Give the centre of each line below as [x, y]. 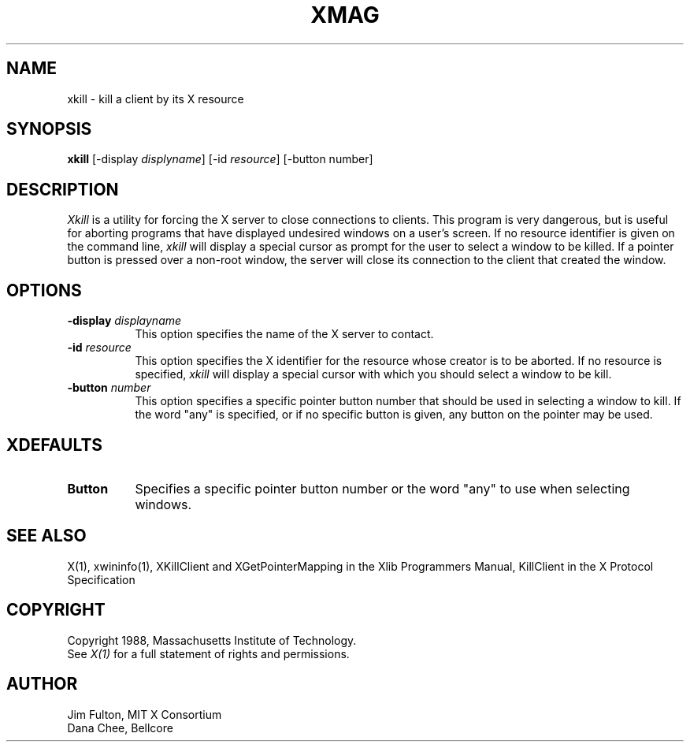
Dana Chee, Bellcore [120, 728]
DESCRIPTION [63, 189]
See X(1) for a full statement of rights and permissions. [208, 653]
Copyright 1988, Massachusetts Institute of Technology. [212, 640]
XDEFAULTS [55, 445]
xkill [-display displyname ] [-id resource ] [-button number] [220, 159]
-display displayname [124, 321]
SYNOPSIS [49, 129]
